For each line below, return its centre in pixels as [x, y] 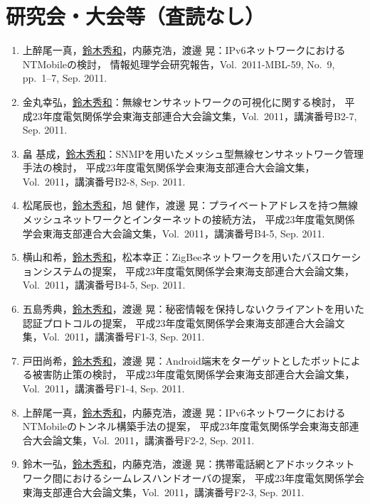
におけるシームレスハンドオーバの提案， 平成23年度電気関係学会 [213, 477]
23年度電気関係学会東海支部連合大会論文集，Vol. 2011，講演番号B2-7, [195, 116]
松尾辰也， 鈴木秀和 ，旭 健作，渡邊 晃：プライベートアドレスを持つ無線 [190, 205]
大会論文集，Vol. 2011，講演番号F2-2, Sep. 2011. [143, 440]
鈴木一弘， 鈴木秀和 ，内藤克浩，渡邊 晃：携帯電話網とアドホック [174, 464]
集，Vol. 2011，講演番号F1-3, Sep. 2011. [113, 337]
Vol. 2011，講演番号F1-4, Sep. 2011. [104, 388]
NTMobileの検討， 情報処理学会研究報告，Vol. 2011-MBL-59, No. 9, [179, 64]
